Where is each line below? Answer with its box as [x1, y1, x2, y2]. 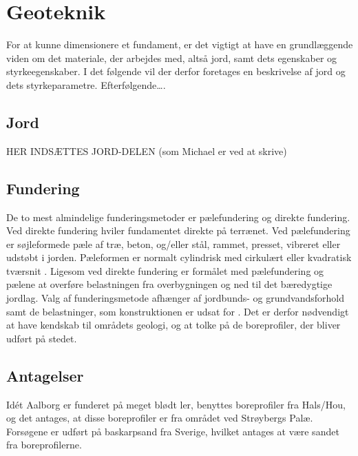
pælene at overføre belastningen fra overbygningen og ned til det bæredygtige [6, 277, 333, 291]
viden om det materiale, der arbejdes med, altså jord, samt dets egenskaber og [6, 50, 337, 65]
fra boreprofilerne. [6, 437, 82, 452]
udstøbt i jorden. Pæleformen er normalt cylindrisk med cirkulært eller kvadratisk [6, 250, 352, 265]
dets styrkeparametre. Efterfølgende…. [6, 77, 166, 92]
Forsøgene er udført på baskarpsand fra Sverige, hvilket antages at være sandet [6, 424, 339, 438]
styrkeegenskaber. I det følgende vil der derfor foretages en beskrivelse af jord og [6, 64, 346, 79]
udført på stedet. [6, 331, 77, 345]
